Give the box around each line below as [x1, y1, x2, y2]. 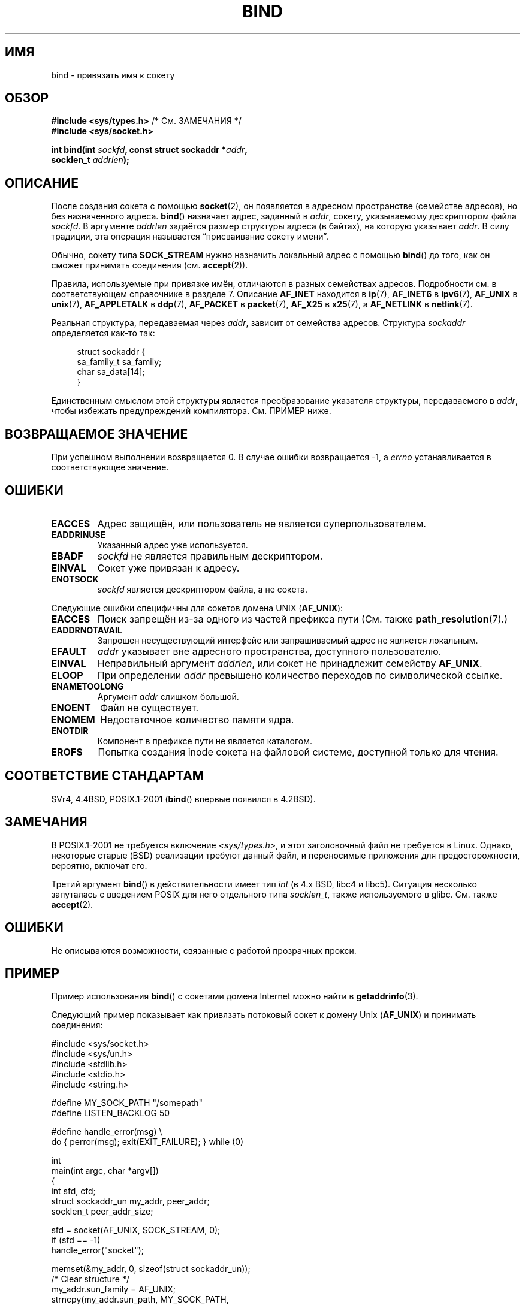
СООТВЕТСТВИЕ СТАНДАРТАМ [5, 768, 204, 784]
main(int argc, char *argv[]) [51, 1165, 159, 1176]
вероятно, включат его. [51, 860, 147, 871]
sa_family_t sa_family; [77, 357, 162, 367]
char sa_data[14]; [77, 367, 145, 377]
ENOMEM [50, 713, 95, 726]
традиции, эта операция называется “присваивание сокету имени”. [51, 231, 329, 242]
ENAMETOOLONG [51, 681, 124, 691]
